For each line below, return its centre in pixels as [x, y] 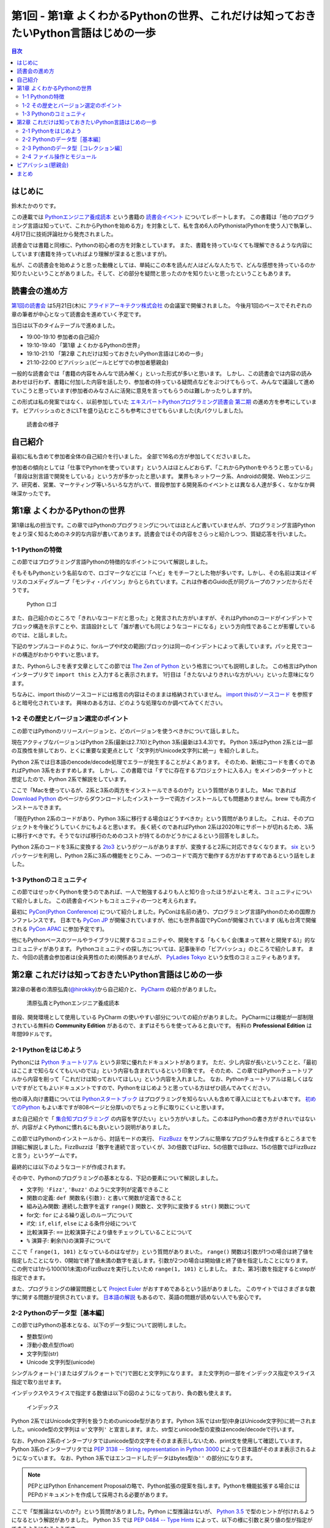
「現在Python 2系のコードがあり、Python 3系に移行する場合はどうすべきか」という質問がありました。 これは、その [157, 818]
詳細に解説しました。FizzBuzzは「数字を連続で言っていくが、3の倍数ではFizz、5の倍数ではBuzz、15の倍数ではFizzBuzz [164, 1147]
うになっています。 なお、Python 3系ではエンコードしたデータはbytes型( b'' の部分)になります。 [134, 1458]
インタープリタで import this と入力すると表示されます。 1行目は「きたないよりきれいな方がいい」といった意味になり [163, 675]
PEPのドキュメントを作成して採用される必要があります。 [99, 1494]
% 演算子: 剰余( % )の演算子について [69, 1240]
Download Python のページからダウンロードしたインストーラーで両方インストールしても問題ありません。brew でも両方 [161, 799]
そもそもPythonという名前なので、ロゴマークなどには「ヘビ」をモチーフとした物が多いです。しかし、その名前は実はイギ [164, 573]
